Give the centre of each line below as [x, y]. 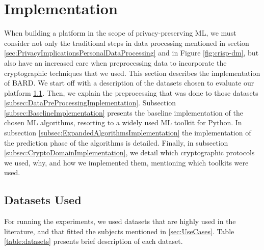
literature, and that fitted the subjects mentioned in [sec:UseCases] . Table [119, 231]
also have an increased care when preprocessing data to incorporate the [115, 62]
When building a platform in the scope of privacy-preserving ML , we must [120, 33]
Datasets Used [43, 200]
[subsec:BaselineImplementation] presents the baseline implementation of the [124, 112]
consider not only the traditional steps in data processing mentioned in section [127, 43]
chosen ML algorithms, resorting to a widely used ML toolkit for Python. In [123, 122]
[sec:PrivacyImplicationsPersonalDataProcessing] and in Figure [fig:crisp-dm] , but [131, 53]
